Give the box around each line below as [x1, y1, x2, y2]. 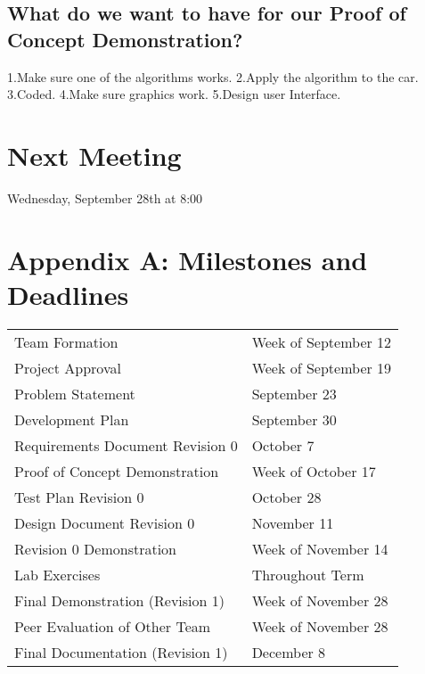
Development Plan [14, 408, 129, 430]
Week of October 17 [251, 460, 376, 481]
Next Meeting [7, 136, 182, 173]
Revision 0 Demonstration [14, 538, 177, 559]
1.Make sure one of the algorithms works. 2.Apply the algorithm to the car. [7, 67, 419, 86]
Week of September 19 [251, 357, 392, 378]
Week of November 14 [251, 538, 388, 559]
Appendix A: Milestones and [7, 241, 368, 277]
